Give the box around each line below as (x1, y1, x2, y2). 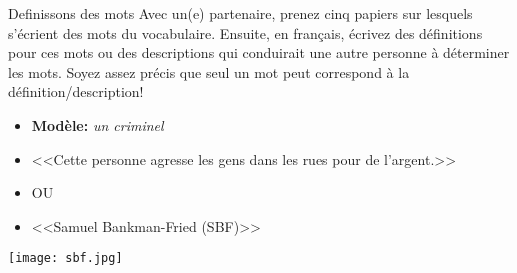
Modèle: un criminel (31, 114, 164, 135)
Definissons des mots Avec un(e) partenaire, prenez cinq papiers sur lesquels (8, 3, 473, 23)
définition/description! (8, 81, 144, 102)
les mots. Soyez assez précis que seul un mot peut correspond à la (8, 61, 410, 82)
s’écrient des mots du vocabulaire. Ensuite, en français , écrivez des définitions (8, 22, 483, 43)
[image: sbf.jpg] (8, 251, 123, 266)
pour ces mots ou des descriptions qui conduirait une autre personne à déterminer (8, 42, 510, 63)
